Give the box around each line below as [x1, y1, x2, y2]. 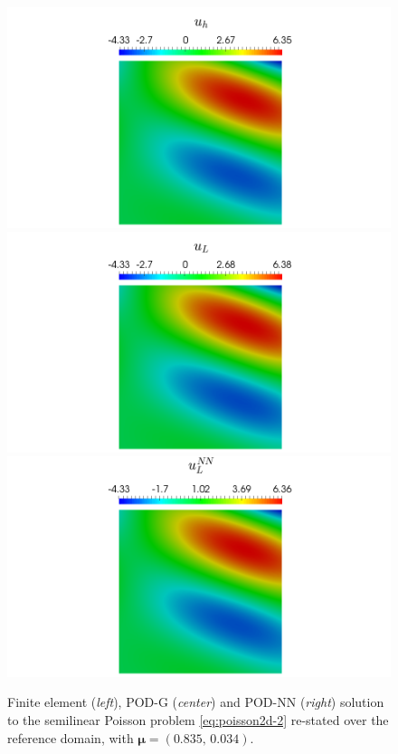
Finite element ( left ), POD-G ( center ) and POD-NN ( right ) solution [7, 692, 384, 711]
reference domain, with [7, 728, 134, 747]
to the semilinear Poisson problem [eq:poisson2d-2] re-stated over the [7, 711, 389, 730]
